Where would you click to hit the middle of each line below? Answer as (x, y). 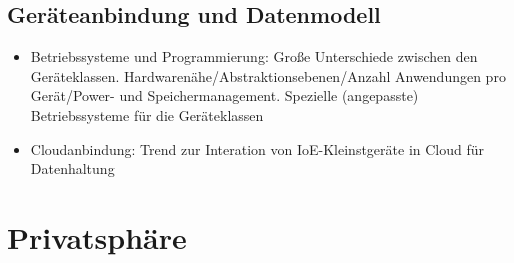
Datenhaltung (72, 168)
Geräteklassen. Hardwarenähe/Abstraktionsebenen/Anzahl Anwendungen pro (268, 75)
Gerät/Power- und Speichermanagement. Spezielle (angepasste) (224, 95)
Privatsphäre (97, 236)
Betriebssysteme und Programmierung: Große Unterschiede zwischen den (254, 56)
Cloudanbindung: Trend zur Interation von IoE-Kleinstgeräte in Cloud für (257, 148)
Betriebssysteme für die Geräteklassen (147, 114)
